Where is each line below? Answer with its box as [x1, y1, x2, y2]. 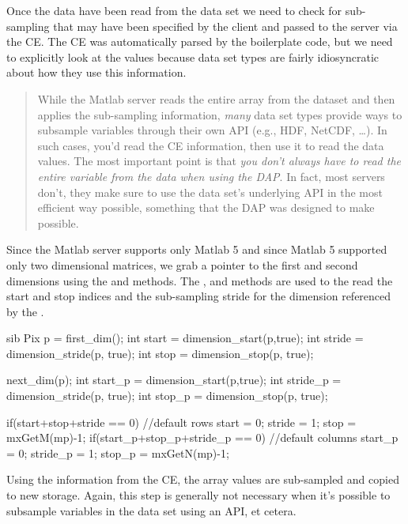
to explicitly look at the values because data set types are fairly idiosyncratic [6, 48, 380, 65]
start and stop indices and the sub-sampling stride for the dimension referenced [6, 288, 391, 304]
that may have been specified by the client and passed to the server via [53, 17, 398, 34]
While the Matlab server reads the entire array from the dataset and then [37, 90, 395, 107]
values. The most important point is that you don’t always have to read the [37, 153, 401, 169]
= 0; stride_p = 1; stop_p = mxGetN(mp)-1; [6, 444, 229, 461]
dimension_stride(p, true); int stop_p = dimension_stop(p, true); [6, 387, 328, 404]
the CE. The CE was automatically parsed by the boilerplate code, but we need [6, 33, 393, 50]
